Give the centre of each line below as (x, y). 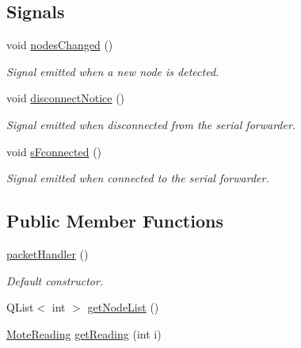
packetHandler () (48, 253)
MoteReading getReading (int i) (84, 333)
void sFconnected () (54, 151)
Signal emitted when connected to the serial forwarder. (138, 178)
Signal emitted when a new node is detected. (113, 71)
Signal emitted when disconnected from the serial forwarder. (151, 124)
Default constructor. (55, 280)
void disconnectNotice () (66, 98)
